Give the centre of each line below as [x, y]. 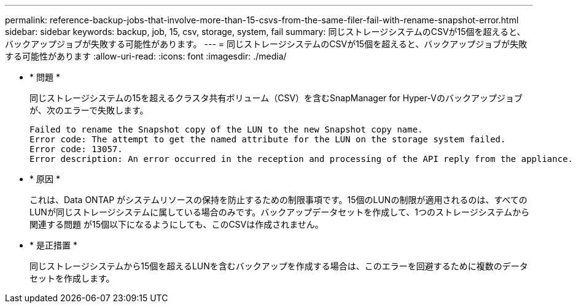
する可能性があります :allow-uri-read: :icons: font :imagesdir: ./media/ [146, 56]
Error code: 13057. [76, 149]
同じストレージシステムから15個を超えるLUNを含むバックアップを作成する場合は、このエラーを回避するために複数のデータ [279, 266]
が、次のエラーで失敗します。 [89, 110]
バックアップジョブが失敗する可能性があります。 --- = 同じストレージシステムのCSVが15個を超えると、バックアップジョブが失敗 [266, 44]
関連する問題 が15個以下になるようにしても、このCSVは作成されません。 [177, 224]
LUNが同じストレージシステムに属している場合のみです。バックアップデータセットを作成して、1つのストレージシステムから [280, 212]
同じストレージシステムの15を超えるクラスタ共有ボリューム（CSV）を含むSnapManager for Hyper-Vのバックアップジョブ [276, 98]
